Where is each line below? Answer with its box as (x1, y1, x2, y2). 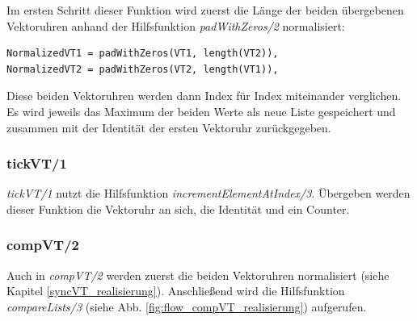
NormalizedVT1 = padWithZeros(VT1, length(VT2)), (6, 48, 279, 60)
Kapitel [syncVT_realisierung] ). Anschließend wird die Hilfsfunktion (6, 282, 345, 299)
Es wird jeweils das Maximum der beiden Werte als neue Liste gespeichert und (6, 102, 396, 119)
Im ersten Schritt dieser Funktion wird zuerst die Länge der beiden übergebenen (6, 2, 404, 18)
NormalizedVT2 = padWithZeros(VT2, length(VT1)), (6, 63, 279, 75)
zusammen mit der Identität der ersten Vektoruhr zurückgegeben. (6, 119, 331, 135)
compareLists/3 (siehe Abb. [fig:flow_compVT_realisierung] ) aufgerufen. (6, 298, 367, 315)
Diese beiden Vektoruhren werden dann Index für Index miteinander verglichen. (6, 87, 402, 104)
